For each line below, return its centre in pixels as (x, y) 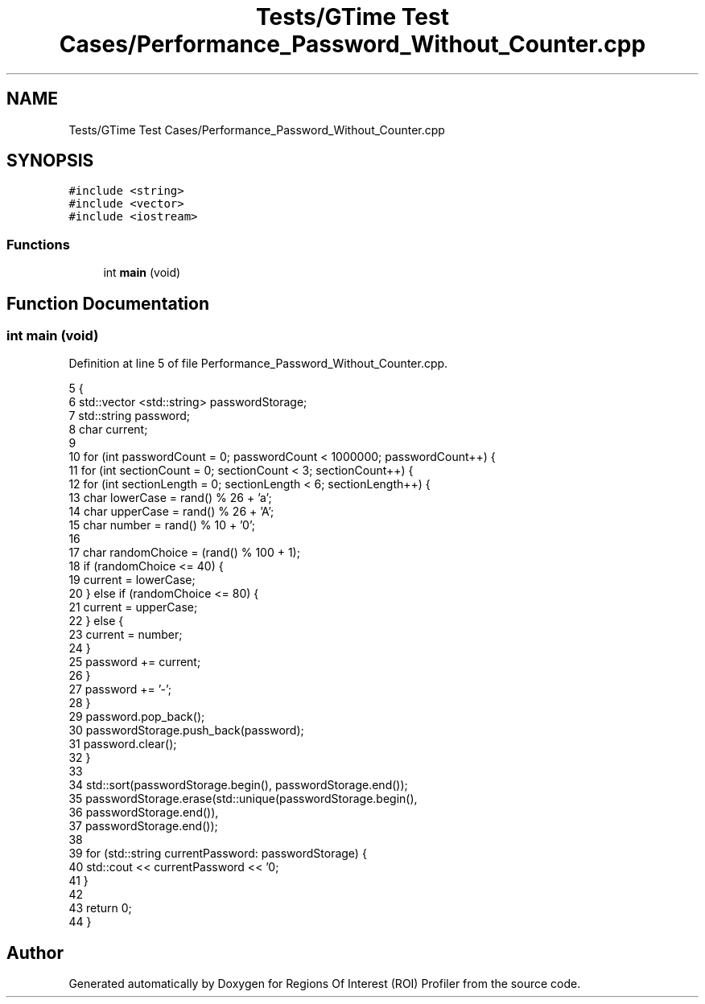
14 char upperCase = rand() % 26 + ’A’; (171, 512)
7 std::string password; (130, 416)
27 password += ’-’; (120, 689)
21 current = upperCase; (133, 607)
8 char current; (108, 430)
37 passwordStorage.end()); (143, 826)
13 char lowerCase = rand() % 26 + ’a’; (170, 498)
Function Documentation (108, 303)
